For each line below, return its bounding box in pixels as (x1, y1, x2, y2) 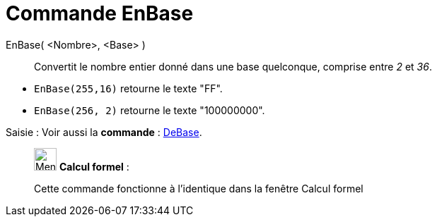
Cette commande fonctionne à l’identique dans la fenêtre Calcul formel (34, 182, 363, 195)
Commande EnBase (6, 1, 194, 25)
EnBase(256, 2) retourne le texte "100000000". (34, 104, 265, 116)
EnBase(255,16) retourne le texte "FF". (34, 82, 223, 94)
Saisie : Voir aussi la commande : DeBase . (6, 125, 202, 138)
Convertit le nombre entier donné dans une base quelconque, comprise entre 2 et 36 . (34, 60, 432, 73)
